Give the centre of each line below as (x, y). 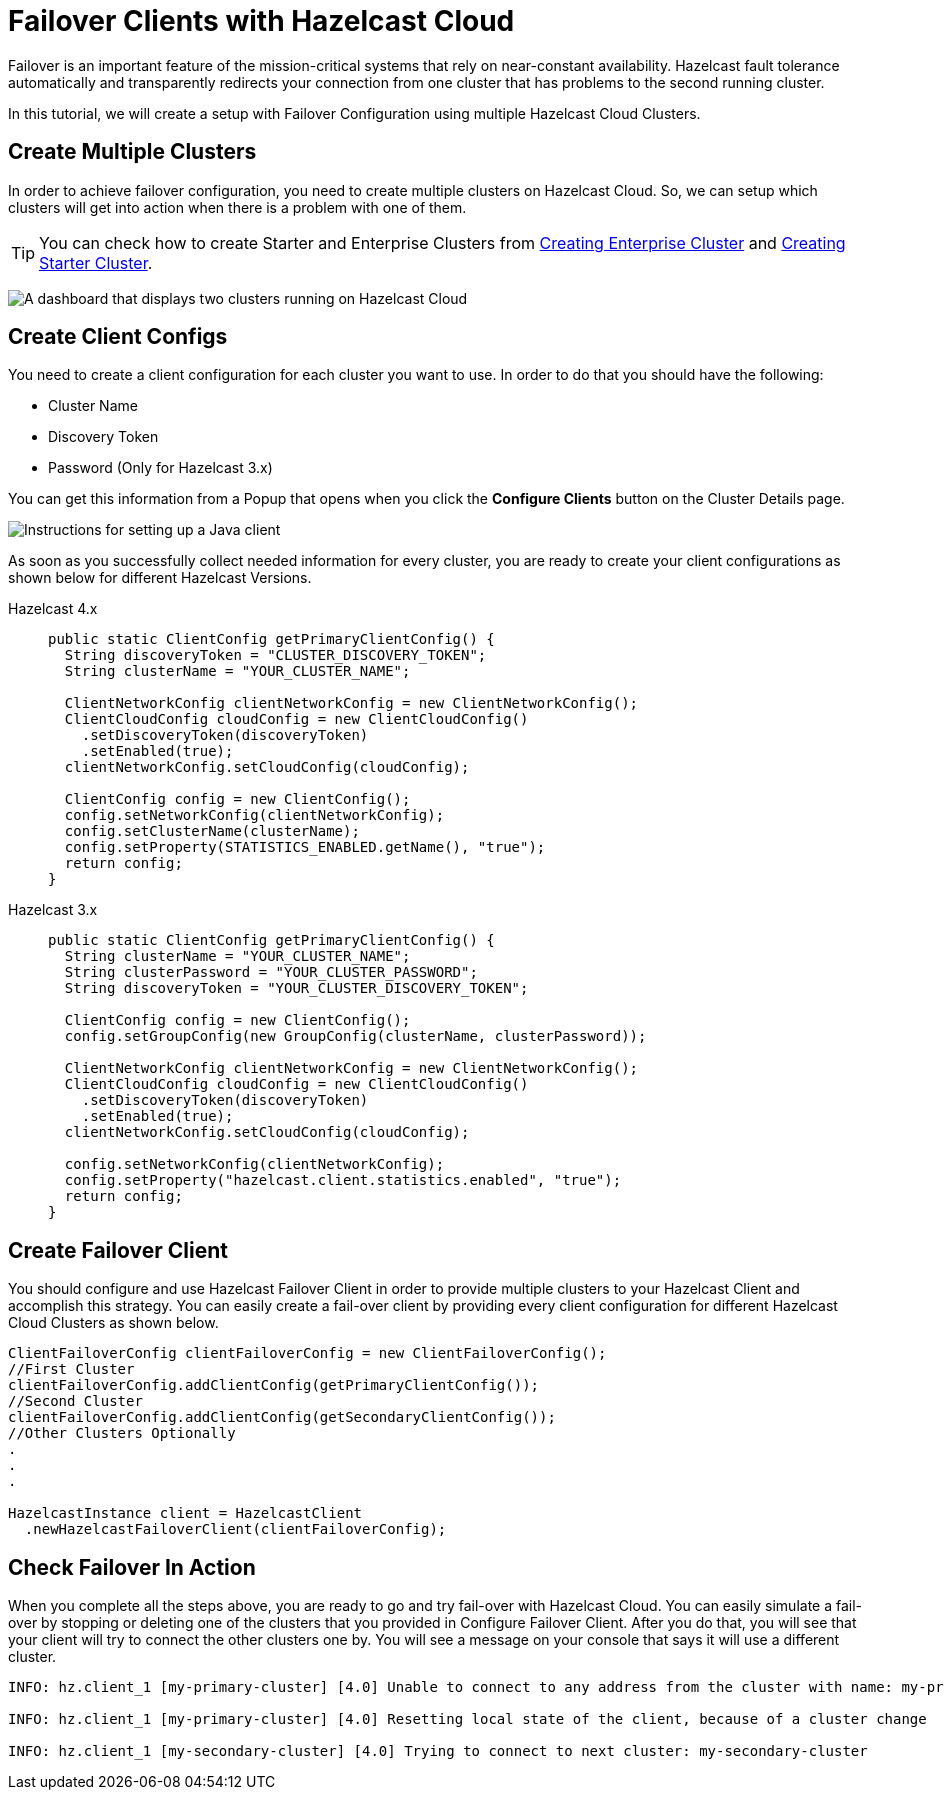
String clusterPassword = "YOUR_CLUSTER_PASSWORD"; (271, 972)
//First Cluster (71, 1369)
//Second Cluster (75, 1401)
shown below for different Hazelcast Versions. (160, 578)
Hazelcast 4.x (53, 609)
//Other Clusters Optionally (122, 1433)
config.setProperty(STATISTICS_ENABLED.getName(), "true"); (305, 847)
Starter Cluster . (96, 262)
